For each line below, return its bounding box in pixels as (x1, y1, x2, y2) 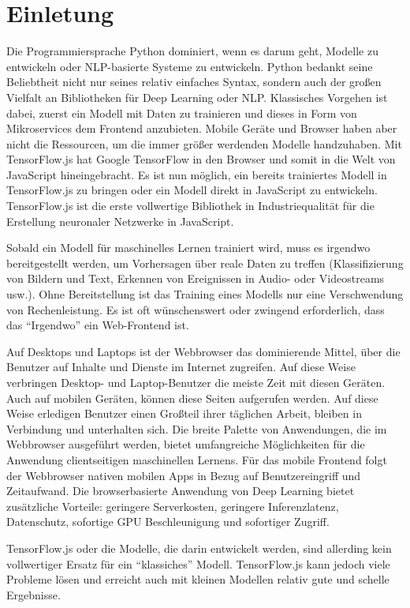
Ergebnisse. (6, 586, 61, 602)
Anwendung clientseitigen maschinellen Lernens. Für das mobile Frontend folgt (6, 451, 387, 467)
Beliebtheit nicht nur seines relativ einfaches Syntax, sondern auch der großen (6, 73, 382, 90)
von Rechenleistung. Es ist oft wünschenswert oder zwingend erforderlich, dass (6, 301, 385, 317)
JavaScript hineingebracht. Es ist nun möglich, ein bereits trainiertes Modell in (6, 166, 387, 182)
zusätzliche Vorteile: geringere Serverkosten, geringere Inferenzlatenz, (6, 497, 339, 514)
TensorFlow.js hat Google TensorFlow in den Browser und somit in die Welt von (6, 151, 396, 167)
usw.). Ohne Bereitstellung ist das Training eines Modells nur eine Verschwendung (6, 286, 404, 302)
